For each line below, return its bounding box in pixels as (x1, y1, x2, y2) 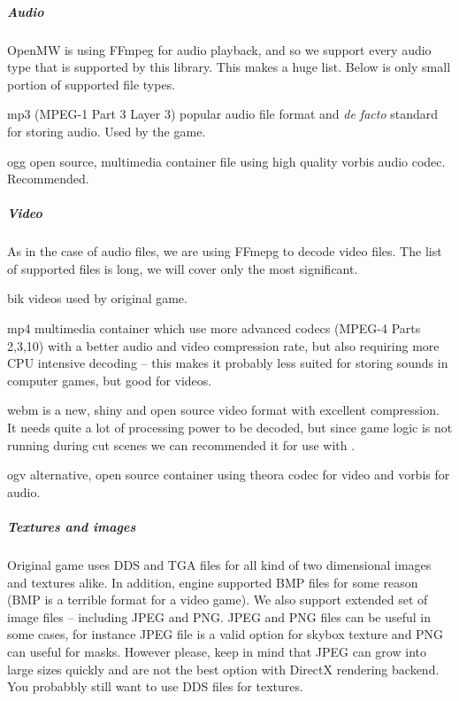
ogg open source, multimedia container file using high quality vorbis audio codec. (7, 152, 446, 170)
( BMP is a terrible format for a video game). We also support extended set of (7, 590, 428, 609)
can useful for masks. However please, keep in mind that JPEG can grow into (7, 642, 426, 660)
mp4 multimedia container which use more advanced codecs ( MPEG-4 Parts (7, 319, 421, 338)
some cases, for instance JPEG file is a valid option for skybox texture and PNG (7, 625, 444, 643)
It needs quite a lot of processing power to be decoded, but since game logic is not (7, 418, 453, 437)
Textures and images (7, 518, 136, 535)
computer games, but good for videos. (7, 370, 212, 389)
